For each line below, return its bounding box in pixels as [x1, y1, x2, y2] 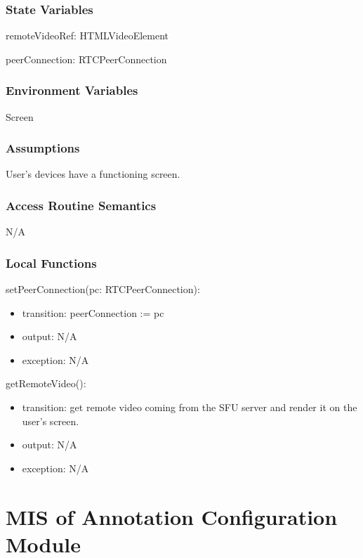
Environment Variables [6, 82, 138, 99]
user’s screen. [22, 413, 79, 428]
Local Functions [6, 254, 97, 271]
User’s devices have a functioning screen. [6, 167, 180, 181]
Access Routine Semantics [6, 196, 157, 214]
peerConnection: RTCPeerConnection [6, 51, 167, 66]
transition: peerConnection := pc [22, 305, 164, 320]
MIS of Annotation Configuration [6, 502, 338, 531]
